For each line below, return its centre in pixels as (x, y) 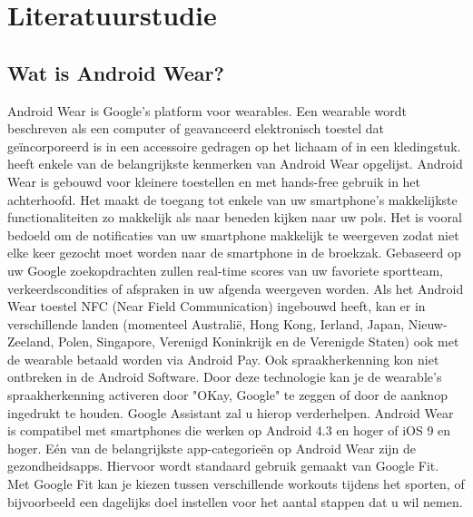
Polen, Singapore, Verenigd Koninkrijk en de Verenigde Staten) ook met (258, 341)
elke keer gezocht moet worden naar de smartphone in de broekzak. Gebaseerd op (234, 253)
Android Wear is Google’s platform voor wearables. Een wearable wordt (207, 110)
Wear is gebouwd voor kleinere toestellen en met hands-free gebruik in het (214, 181)
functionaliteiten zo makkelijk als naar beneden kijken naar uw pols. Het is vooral (235, 217)
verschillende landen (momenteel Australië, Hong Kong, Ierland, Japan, (206, 323)
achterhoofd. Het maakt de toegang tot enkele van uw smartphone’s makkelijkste (232, 199)
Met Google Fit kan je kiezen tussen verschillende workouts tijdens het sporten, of (236, 484)
